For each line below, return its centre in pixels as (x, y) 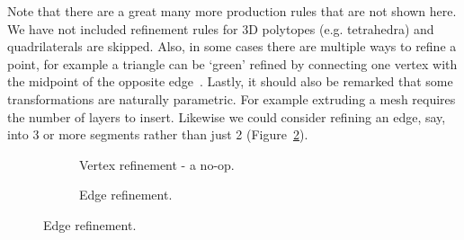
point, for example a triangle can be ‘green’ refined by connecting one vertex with (232, 63)
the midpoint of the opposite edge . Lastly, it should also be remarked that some (230, 81)
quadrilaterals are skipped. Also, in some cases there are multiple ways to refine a (232, 46)
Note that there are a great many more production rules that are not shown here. (232, 11)
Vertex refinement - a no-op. (157, 164)
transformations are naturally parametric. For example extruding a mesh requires (232, 98)
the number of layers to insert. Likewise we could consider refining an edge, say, (227, 116)
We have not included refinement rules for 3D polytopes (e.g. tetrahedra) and (221, 28)
